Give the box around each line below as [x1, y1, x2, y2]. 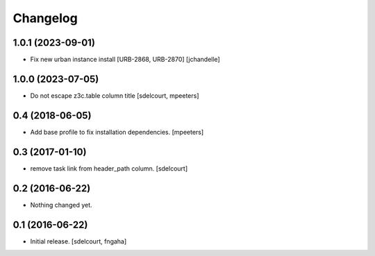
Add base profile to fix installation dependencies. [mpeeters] [30, 128, 204, 136]
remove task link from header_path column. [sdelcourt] [30, 164, 187, 173]
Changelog [12, 10, 78, 26]
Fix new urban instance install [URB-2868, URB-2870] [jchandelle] [30, 56, 220, 64]
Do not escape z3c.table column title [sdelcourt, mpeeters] [30, 91, 199, 100]
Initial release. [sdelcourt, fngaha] [30, 237, 127, 246]
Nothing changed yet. [30, 200, 93, 209]
